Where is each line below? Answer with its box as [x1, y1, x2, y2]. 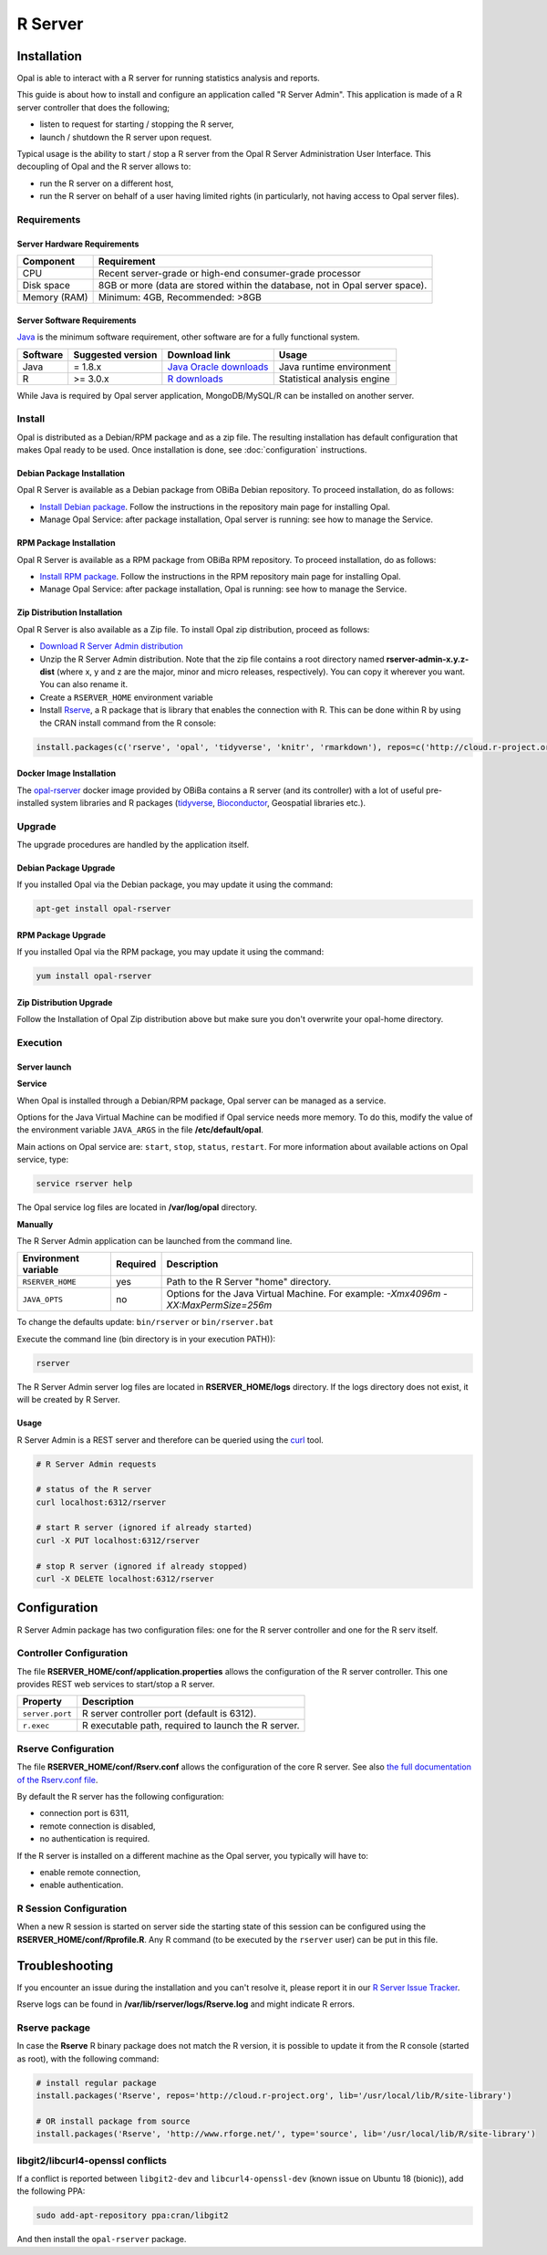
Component [22, 256, 76, 268]
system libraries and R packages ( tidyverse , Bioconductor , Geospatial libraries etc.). [50, 797, 366, 808]
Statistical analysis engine [278, 372, 391, 385]
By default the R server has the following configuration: [16, 1791, 224, 1801]
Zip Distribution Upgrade [16, 997, 113, 1007]
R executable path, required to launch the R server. [82, 1719, 300, 1732]
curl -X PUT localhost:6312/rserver [36, 1535, 201, 1546]
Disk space [22, 279, 70, 292]
